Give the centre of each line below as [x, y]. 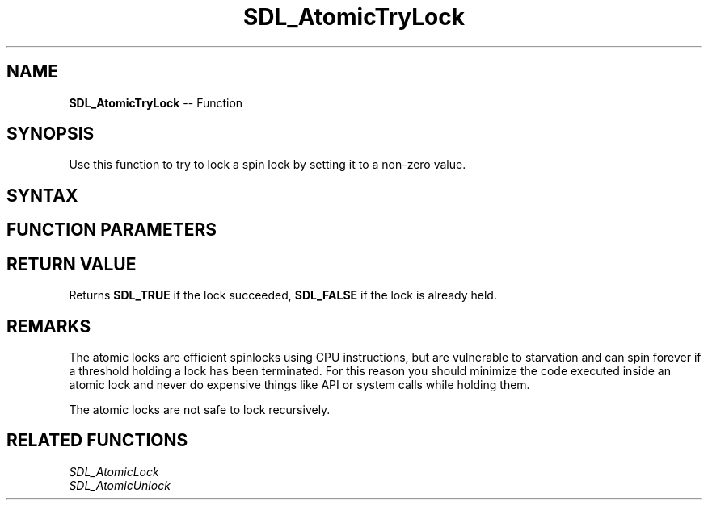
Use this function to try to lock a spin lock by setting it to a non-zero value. [268, 165]
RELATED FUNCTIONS [97, 441]
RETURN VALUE [72, 264]
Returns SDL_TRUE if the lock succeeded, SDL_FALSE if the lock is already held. [283, 295]
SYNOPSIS [51, 134]
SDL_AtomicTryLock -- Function [156, 102]
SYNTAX [42, 195]
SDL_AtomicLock [114, 471]
